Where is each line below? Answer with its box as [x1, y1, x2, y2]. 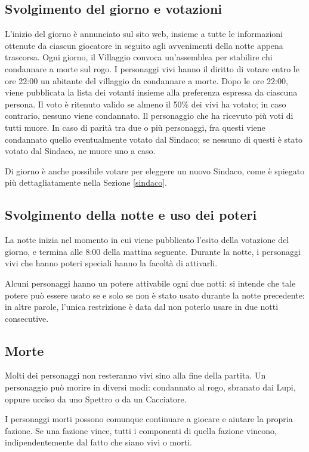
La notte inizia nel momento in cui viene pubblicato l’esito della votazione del [5, 233, 289, 246]
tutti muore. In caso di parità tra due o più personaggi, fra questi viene [5, 121, 265, 133]
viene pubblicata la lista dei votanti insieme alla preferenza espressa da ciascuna [5, 86, 298, 99]
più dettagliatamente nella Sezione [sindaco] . [5, 176, 167, 189]
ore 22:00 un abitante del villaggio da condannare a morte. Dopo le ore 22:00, [5, 74, 288, 87]
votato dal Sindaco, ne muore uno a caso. [5, 144, 156, 157]
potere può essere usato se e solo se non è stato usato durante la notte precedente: [5, 288, 305, 301]
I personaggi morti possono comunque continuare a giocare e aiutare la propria [5, 413, 293, 425]
